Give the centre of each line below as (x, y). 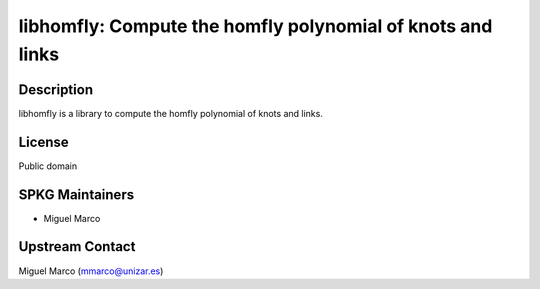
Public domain (48, 166)
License (43, 141)
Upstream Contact (77, 246)
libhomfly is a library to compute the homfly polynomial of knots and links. (171, 113)
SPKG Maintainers (76, 194)
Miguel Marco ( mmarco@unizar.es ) (91, 271)
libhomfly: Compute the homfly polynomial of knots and (255, 26)
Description (56, 89)
